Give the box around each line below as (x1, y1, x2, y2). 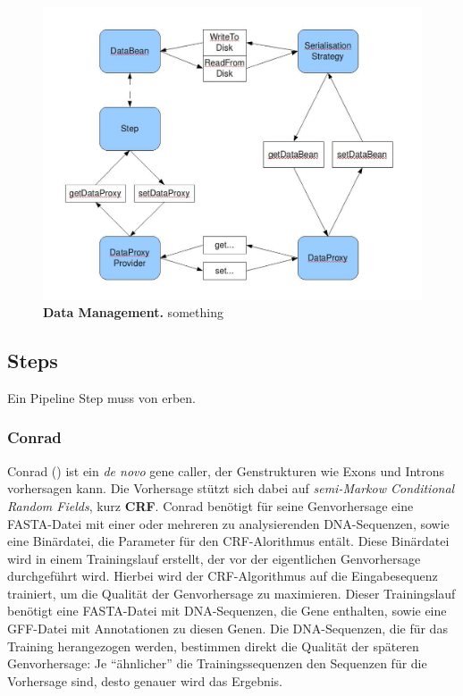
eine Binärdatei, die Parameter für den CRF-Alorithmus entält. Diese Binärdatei (7, 532, 450, 550)
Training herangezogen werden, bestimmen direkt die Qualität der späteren (7, 636, 419, 655)
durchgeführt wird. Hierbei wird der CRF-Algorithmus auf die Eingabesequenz (7, 566, 438, 585)
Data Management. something (43, 303, 223, 322)
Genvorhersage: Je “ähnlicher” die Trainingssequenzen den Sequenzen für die (7, 654, 427, 673)
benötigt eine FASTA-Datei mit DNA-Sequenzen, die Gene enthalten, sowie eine (7, 601, 447, 620)
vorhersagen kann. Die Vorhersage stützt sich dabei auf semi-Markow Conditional (7, 479, 455, 498)
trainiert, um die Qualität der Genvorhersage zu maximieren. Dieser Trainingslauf (7, 583, 456, 602)
